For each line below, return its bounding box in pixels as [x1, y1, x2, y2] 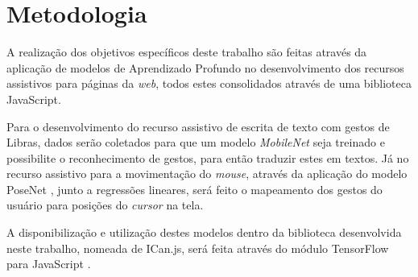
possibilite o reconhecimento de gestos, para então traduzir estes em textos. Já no [6, 149, 409, 166]
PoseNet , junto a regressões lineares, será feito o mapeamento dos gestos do [6, 180, 383, 197]
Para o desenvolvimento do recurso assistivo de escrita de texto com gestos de [6, 118, 390, 134]
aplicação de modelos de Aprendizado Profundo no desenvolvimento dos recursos [6, 59, 404, 76]
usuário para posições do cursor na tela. [6, 196, 204, 213]
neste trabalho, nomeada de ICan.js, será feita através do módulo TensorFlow [6, 239, 389, 256]
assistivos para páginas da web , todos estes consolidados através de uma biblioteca [6, 75, 412, 92]
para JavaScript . [6, 255, 91, 272]
